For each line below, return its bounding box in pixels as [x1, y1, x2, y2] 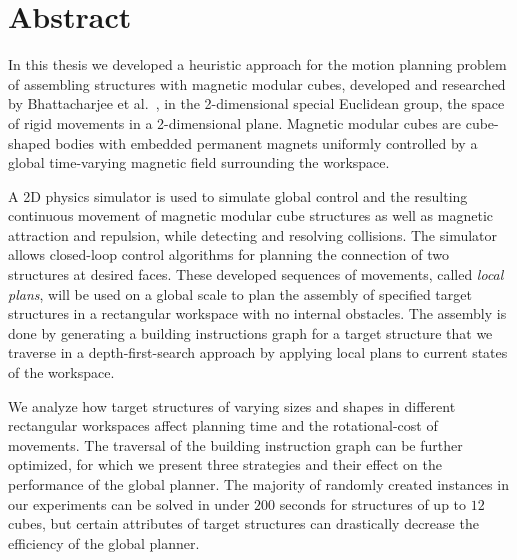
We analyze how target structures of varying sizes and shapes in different [8, 395, 456, 416]
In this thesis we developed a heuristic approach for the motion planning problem [8, 54, 507, 75]
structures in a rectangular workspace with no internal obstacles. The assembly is [8, 303, 507, 324]
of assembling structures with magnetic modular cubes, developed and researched [8, 73, 506, 94]
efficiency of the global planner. [8, 532, 200, 553]
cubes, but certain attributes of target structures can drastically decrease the [8, 513, 479, 534]
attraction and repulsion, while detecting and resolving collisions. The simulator [8, 224, 498, 245]
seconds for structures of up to [279, 493, 467, 514]
